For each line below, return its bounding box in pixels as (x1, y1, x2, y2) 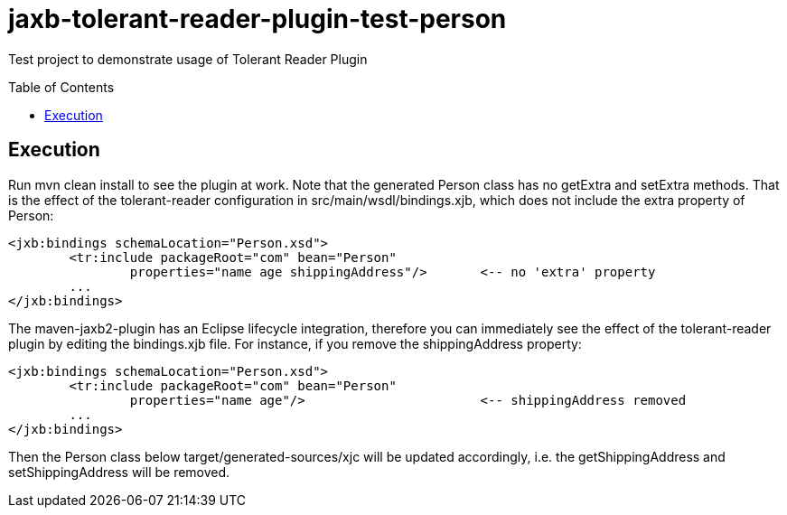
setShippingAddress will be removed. (8, 463, 230, 480)
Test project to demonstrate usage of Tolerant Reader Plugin (8, 51, 368, 67)
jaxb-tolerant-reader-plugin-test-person (8, 4, 507, 34)
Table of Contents (8, 79, 115, 95)
